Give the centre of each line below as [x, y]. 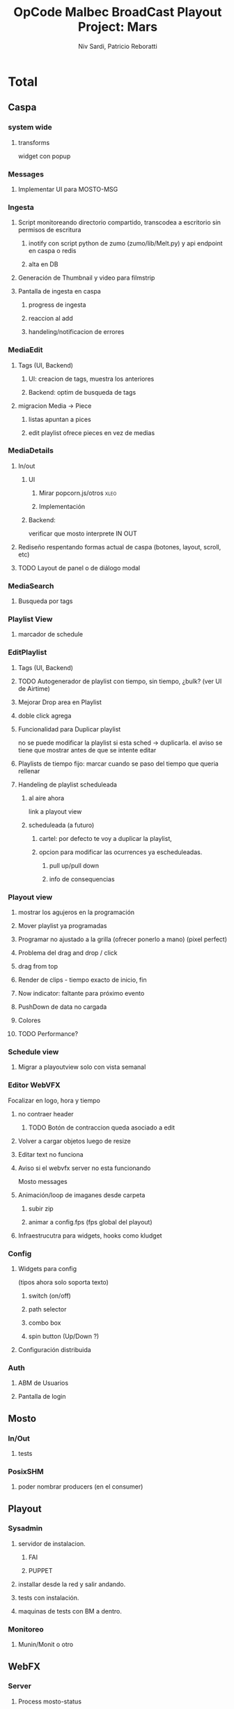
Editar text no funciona [50, 1154]
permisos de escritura [49, 230]
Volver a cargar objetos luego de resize [74, 1141]
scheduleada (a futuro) [61, 825]
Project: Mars [118, 27]
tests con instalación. [48, 1597]
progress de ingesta [57, 305]
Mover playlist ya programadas [62, 926]
